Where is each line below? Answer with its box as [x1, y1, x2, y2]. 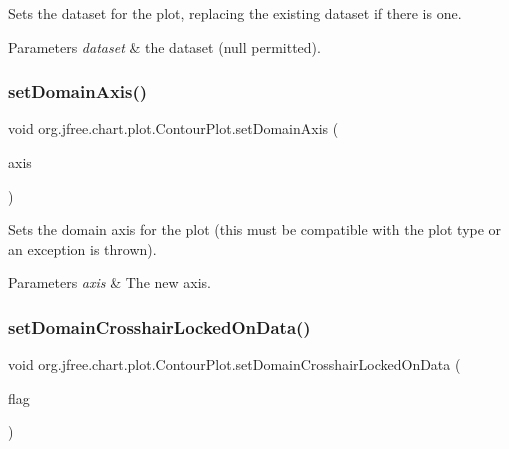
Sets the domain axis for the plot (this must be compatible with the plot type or [8, 219, 502, 240]
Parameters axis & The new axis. [8, 272, 211, 293]
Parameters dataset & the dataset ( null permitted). [8, 36, 321, 57]
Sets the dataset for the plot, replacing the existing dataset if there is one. [8, 3, 462, 23]
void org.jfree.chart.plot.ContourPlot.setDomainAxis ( [8, 118, 339, 139]
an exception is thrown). [8, 238, 157, 259]
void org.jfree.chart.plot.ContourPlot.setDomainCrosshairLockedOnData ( [8, 354, 461, 375]
